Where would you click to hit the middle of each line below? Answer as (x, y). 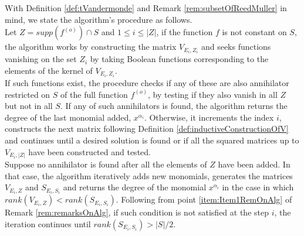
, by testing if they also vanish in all (213, 94)
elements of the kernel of (49, 70)
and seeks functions (236, 47)
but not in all (29, 106)
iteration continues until (48, 223)
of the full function (94, 94)
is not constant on (254, 32)
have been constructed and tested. (89, 151)
